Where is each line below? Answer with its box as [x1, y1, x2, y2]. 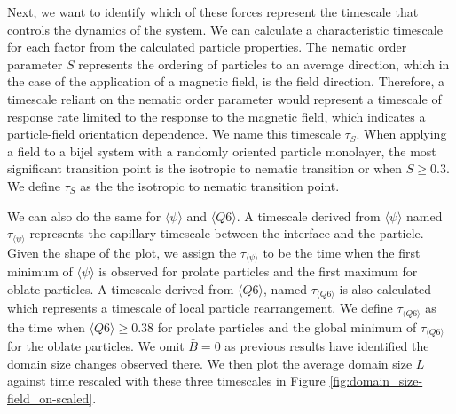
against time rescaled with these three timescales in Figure [7, 371, 326, 390]
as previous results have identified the [224, 336, 429, 354]
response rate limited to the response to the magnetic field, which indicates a [7, 107, 426, 125]
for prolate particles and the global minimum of [157, 317, 417, 336]
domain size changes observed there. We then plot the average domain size [7, 354, 413, 372]
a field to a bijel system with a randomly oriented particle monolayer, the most [7, 141, 436, 160]
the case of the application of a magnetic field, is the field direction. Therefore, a [7, 72, 444, 91]
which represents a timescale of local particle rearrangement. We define [7, 299, 393, 317]
